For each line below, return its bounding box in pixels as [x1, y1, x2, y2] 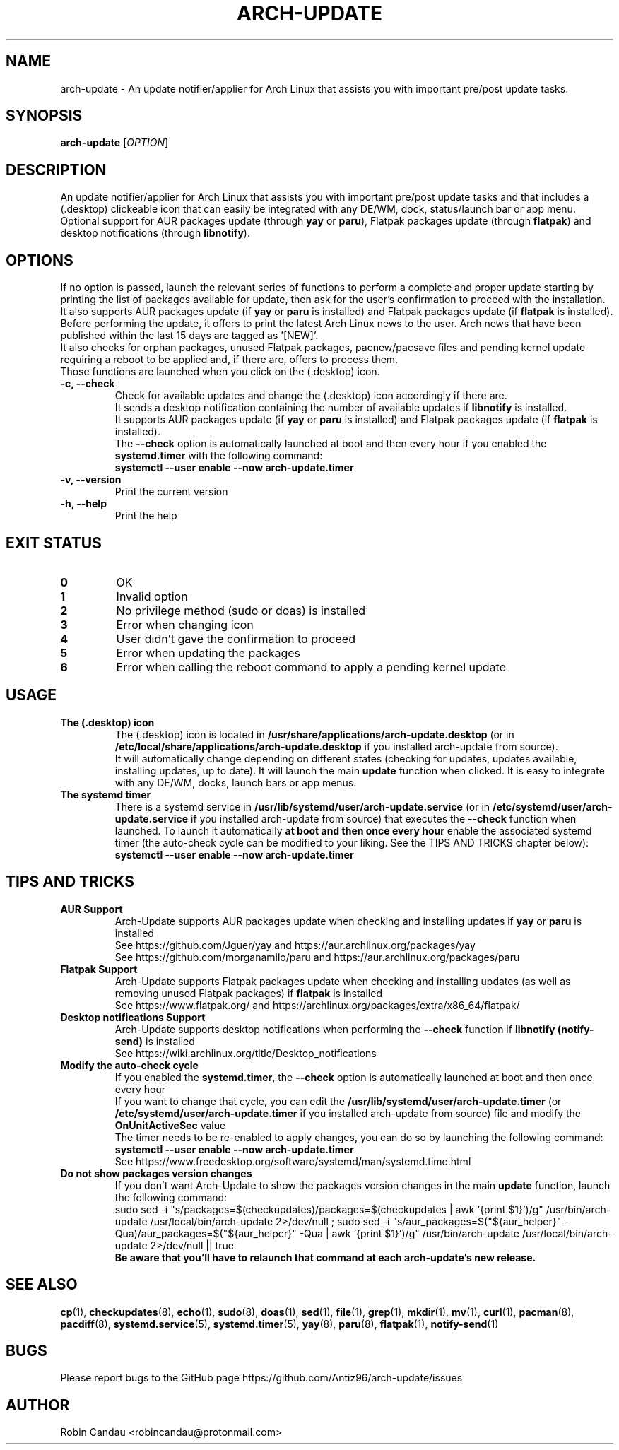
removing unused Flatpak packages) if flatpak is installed [114, 986, 382, 999]
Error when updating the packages [116, 645, 301, 660]
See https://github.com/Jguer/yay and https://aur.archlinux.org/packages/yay [114, 938, 476, 951]
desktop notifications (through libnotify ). [60, 227, 250, 240]
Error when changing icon [116, 617, 254, 632]
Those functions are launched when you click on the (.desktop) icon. [60, 365, 380, 378]
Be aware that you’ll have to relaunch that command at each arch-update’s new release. [114, 1251, 536, 1263]
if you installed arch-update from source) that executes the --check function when [191, 812, 577, 825]
